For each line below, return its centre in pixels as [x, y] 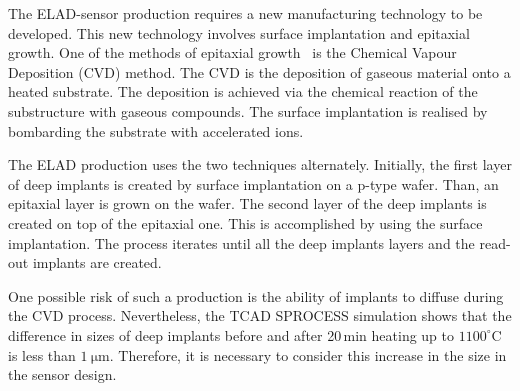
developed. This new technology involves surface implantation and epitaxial [239, 32]
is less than [42, 354]
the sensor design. [62, 374]
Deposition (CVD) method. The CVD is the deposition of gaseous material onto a [259, 71]
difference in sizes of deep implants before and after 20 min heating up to [231, 334]
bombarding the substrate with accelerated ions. [156, 130]
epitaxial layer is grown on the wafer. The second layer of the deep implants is [247, 203]
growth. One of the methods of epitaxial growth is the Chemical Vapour [232, 52]
